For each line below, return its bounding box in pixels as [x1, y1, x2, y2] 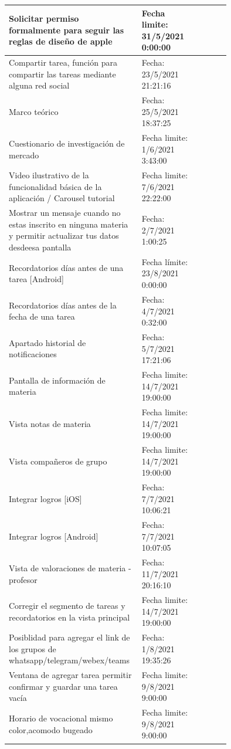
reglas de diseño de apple [9, 35, 113, 48]
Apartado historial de [9, 336, 86, 348]
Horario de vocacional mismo [9, 712, 113, 724]
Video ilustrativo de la [9, 169, 89, 181]
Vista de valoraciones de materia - [9, 561, 131, 574]
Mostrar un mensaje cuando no [9, 206, 121, 219]
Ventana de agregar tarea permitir [9, 669, 132, 681]
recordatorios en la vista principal [9, 611, 130, 623]
